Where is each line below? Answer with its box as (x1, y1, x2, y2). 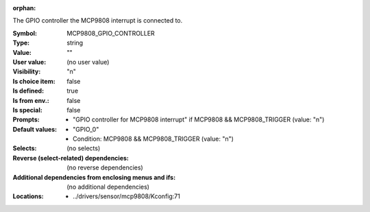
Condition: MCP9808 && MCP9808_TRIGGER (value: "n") (73, 134, 234, 143)
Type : (12, 38, 30, 47)
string (66, 38, 84, 47)
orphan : (12, 4, 36, 12)
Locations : (12, 192, 44, 200)
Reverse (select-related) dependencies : (12, 154, 129, 162)
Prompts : (12, 115, 40, 123)
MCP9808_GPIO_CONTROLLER (66, 29, 156, 37)
